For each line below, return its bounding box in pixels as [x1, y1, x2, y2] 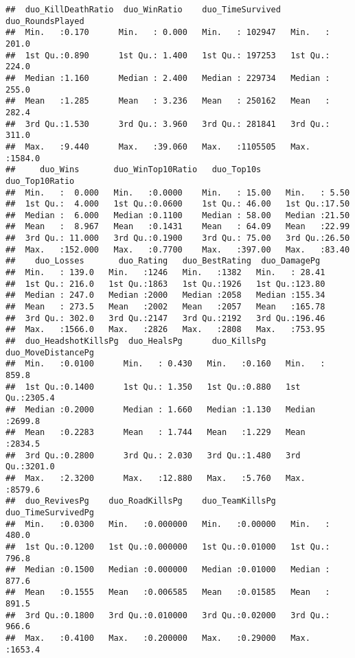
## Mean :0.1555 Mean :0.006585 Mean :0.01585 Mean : [5, 587, 330, 598]
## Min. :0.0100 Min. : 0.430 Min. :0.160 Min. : [5, 359, 325, 369]
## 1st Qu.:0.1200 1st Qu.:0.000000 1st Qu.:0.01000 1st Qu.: [5, 541, 330, 552]
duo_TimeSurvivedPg [5, 507, 94, 517]
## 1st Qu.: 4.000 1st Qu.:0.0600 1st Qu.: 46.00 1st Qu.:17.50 [5, 199, 350, 209]
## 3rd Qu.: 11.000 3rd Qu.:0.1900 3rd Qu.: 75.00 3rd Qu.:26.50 [5, 233, 350, 244]
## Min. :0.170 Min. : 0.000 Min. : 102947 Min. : [5, 27, 330, 38]
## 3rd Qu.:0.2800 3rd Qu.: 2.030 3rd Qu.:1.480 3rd [5, 450, 301, 460]
